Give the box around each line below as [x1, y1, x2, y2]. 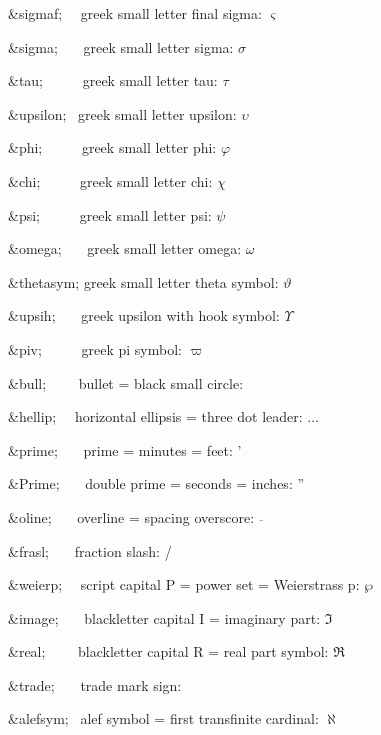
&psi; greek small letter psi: [8, 204, 212, 225]
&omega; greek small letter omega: [8, 238, 242, 259]
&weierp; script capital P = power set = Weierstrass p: [8, 574, 360, 595]
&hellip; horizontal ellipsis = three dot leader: [8, 406, 303, 427]
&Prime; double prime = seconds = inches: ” [8, 473, 305, 494]
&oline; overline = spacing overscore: [8, 506, 255, 527]
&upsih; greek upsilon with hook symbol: [8, 305, 280, 326]
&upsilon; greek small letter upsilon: [8, 103, 237, 124]
